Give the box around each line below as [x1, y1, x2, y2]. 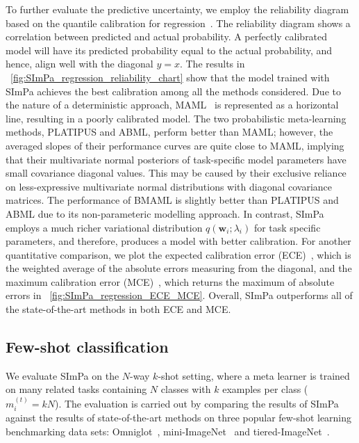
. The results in [179, 56, 245, 71]
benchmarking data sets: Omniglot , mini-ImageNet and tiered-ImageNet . [6, 424, 330, 438]
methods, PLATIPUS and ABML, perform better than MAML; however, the [6, 124, 333, 139]
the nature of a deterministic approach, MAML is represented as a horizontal [6, 97, 339, 112]
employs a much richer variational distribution [6, 220, 203, 234]
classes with [160, 382, 211, 396]
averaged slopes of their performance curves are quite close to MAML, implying [6, 138, 344, 152]
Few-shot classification [6, 336, 169, 357]
